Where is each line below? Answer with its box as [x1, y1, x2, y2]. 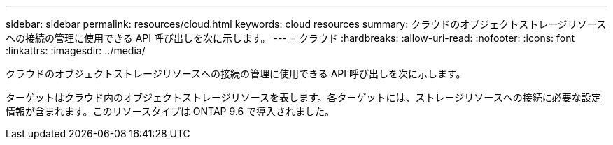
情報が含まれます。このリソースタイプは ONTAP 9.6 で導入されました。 [6, 105, 335, 117]
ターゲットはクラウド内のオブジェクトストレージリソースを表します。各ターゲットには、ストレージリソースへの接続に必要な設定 [6, 91, 601, 103]
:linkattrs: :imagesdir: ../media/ [6, 45, 146, 56]
